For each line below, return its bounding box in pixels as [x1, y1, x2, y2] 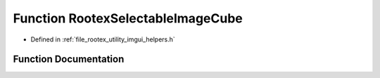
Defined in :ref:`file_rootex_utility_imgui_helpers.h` [30, 35, 175, 44]
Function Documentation [13, 53, 125, 65]
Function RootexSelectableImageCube [13, 11, 243, 26]
